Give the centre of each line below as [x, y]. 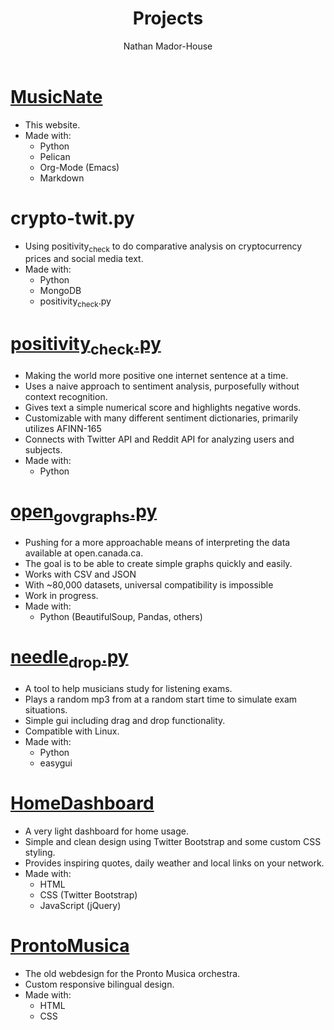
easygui [56, 763]
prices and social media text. [84, 259]
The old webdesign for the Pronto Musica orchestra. [132, 973]
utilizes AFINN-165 [63, 428]
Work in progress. [61, 596]
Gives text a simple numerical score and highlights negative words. [163, 407]
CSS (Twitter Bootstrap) [88, 894]
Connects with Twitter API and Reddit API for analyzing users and [159, 439]
